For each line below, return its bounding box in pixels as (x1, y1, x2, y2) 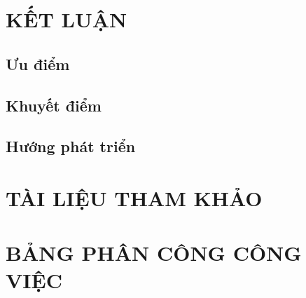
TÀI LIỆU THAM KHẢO (6, 183, 263, 212)
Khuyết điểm (6, 94, 102, 116)
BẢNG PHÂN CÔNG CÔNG (6, 238, 302, 267)
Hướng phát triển (6, 135, 136, 157)
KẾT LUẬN (6, 5, 127, 34)
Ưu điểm (6, 53, 70, 74)
